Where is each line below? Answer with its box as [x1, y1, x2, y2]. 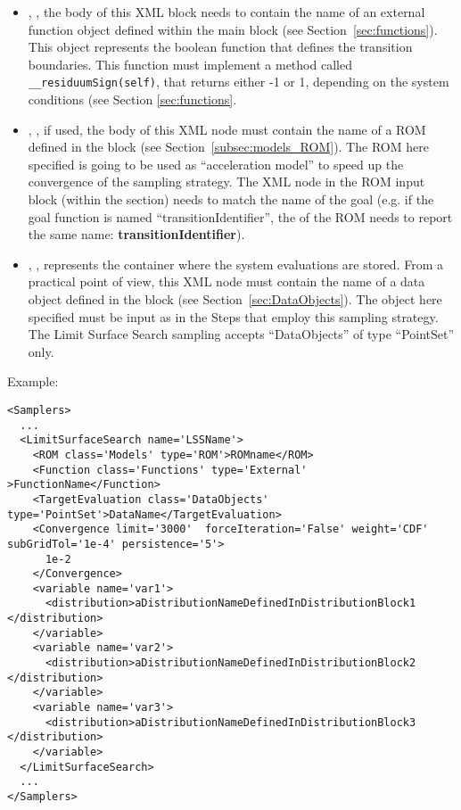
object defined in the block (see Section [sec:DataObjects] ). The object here [28, 289, 442, 308]
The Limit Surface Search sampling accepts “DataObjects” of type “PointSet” [28, 325, 455, 343]
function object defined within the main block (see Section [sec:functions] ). [28, 20, 438, 38]
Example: [7, 372, 59, 391]
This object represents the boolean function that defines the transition [28, 37, 413, 56]
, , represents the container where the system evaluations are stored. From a [28, 254, 444, 273]
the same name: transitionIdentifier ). [28, 225, 245, 244]
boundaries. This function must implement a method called [28, 54, 352, 73]
